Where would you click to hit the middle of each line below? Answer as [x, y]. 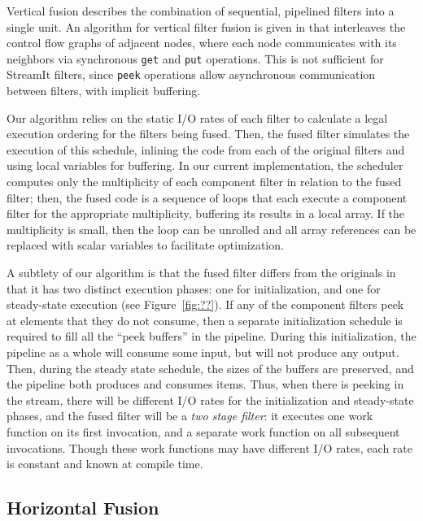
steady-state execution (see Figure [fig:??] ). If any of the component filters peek [205, 304]
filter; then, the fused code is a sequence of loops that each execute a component [207, 197]
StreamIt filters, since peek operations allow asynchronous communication [191, 74]
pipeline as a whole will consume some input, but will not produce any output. [203, 352]
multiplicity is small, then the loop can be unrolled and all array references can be [211, 229]
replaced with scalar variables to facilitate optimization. [145, 245]
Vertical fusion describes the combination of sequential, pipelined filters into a [201, 11]
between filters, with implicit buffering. [104, 91]
